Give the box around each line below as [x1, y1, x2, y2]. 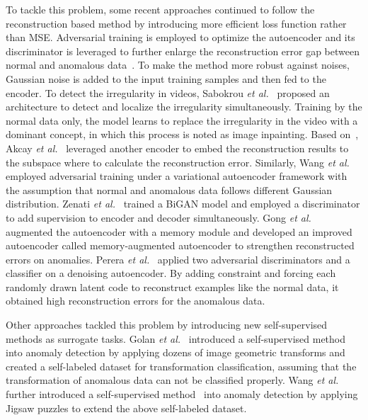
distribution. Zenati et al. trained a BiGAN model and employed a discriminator [6, 196, 360, 211]
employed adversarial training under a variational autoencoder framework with [6, 169, 347, 183]
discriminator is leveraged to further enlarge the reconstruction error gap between [6, 43, 360, 58]
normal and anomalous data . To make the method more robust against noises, [6, 57, 350, 72]
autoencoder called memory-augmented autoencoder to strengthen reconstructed [6, 238, 355, 253]
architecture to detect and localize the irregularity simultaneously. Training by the [6, 99, 362, 114]
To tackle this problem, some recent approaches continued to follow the [6, 2, 315, 16]
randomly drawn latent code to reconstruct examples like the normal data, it [6, 279, 339, 294]
